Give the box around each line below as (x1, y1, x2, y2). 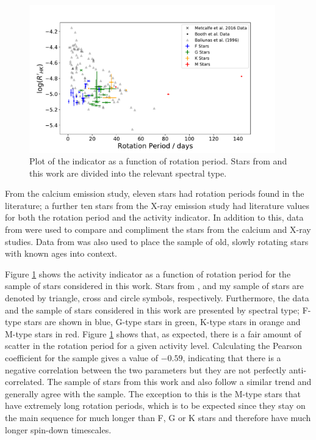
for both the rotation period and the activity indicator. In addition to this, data (5, 211, 304, 224)
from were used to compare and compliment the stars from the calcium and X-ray (5, 223, 311, 236)
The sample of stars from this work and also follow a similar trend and (47, 375, 312, 388)
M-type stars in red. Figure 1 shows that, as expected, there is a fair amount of (5, 327, 301, 340)
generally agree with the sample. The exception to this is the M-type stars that (5, 387, 301, 400)
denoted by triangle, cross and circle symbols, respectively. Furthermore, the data (5, 291, 309, 304)
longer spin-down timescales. (5, 423, 112, 436)
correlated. (5, 375, 45, 388)
